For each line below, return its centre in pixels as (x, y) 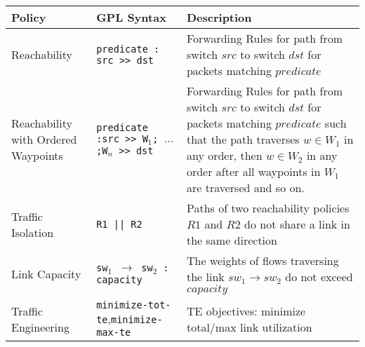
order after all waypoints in (253, 171)
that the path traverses (243, 139)
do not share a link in (297, 224)
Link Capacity (46, 274)
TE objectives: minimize (246, 311)
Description (219, 17)
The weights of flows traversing (263, 260)
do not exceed (319, 277)
